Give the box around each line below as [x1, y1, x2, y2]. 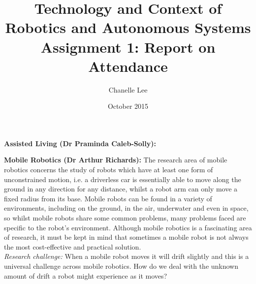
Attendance [88, 56, 168, 76]
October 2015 [107, 101, 149, 111]
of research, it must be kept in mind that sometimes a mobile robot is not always [4, 232, 249, 242]
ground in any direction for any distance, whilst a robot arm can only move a [4, 184, 238, 194]
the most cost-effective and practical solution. [4, 241, 141, 252]
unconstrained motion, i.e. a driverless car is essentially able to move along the [4, 174, 241, 184]
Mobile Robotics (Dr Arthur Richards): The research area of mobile [4, 155, 227, 165]
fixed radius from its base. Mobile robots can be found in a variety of [4, 193, 212, 203]
